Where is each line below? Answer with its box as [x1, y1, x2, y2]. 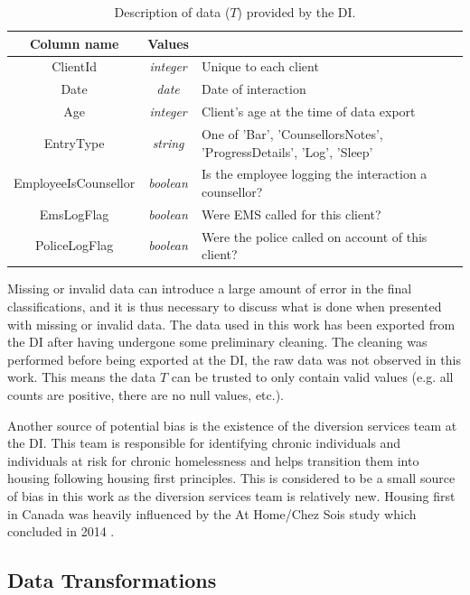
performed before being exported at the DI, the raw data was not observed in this [7, 349, 461, 368]
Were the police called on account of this [201, 227, 428, 246]
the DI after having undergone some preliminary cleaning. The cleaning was [7, 332, 428, 351]
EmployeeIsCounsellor [14, 173, 136, 192]
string [152, 133, 184, 152]
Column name [29, 33, 119, 52]
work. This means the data [7, 367, 156, 386]
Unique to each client [201, 57, 319, 76]
